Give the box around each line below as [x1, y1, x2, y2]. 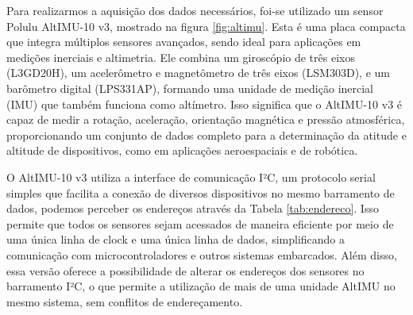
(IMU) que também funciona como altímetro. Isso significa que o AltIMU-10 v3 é [6, 95, 403, 112]
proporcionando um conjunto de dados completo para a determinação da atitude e [6, 126, 407, 143]
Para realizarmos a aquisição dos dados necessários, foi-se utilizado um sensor [6, 2, 384, 18]
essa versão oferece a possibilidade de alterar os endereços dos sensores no [6, 262, 365, 279]
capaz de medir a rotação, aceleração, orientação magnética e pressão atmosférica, [6, 111, 405, 128]
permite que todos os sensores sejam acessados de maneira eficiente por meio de [6, 215, 394, 232]
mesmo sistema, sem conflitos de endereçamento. [6, 293, 243, 309]
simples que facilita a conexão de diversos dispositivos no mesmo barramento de [6, 184, 395, 201]
